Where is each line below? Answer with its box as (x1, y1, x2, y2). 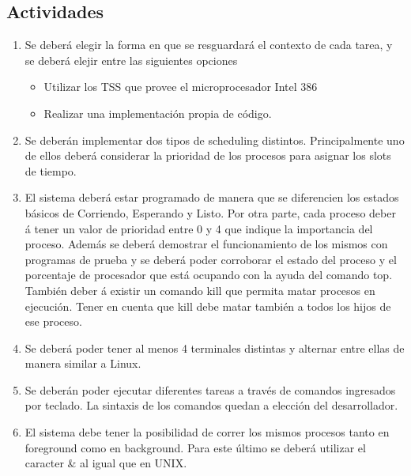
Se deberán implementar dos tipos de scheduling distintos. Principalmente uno (25, 131, 405, 148)
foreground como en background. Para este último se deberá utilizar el (25, 439, 366, 455)
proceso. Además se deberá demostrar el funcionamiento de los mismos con (25, 236, 388, 252)
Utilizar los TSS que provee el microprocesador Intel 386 (43, 78, 318, 95)
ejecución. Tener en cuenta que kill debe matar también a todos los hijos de (25, 297, 391, 314)
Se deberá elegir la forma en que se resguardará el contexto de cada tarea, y (25, 36, 393, 53)
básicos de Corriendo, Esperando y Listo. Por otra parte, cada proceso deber (25, 204, 396, 221)
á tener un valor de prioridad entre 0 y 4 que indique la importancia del (25, 220, 373, 236)
